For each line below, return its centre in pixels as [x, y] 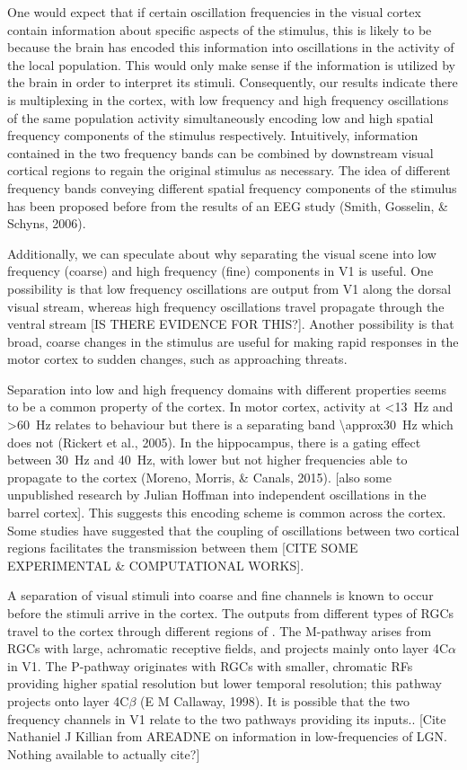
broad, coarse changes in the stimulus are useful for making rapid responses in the [233, 341]
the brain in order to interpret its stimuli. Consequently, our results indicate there [233, 82]
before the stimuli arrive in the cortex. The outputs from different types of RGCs [231, 613]
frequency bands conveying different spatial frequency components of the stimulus [232, 187]
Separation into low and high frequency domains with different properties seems [227, 389]
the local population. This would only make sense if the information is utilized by [231, 64]
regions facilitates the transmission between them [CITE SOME [183, 548]
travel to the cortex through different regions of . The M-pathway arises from [220, 630]
